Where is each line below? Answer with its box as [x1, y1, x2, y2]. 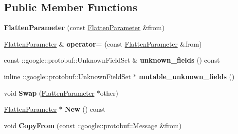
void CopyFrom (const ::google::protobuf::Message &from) [4, 120, 182, 130]
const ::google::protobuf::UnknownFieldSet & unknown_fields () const [4, 55, 220, 65]
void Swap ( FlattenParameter [4, 87, 94, 98]
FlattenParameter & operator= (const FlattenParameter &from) [4, 38, 202, 49]
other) [100, 87, 119, 98]
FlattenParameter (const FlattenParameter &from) [4, 22, 165, 33]
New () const [64, 104, 106, 114]
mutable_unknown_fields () [139, 71, 235, 81]
